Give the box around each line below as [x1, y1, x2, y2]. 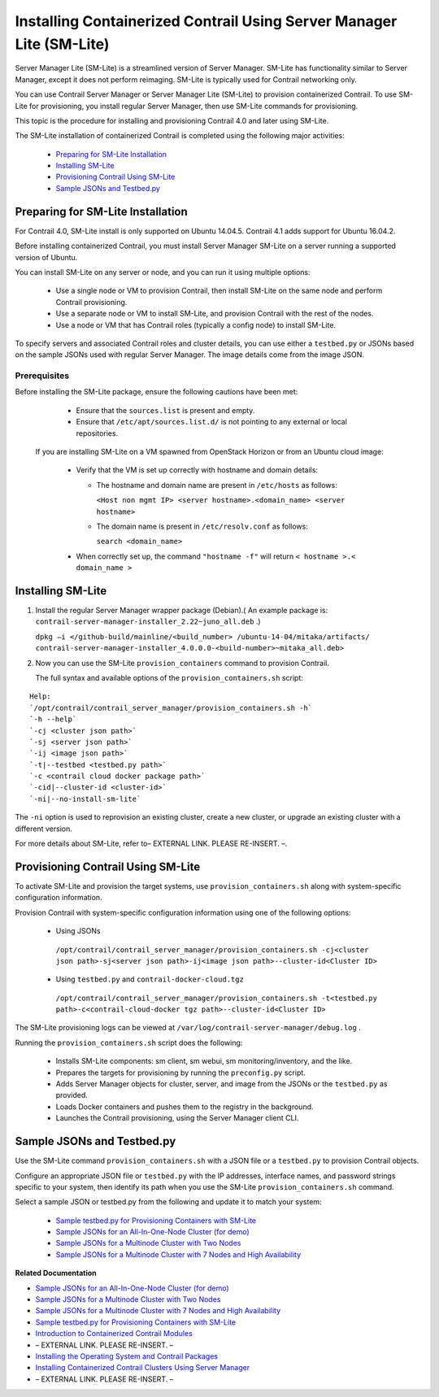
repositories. [76, 428, 119, 438]
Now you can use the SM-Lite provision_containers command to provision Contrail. [35, 658, 329, 668]
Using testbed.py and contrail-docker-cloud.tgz [55, 974, 244, 984]
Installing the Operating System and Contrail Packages [35, 1351, 219, 1361]
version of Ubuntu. [15, 252, 78, 262]
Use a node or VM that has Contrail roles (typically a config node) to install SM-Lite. [55, 320, 337, 329]
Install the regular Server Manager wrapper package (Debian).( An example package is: [35, 606, 328, 616]
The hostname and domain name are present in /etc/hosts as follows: [96, 480, 337, 490]
